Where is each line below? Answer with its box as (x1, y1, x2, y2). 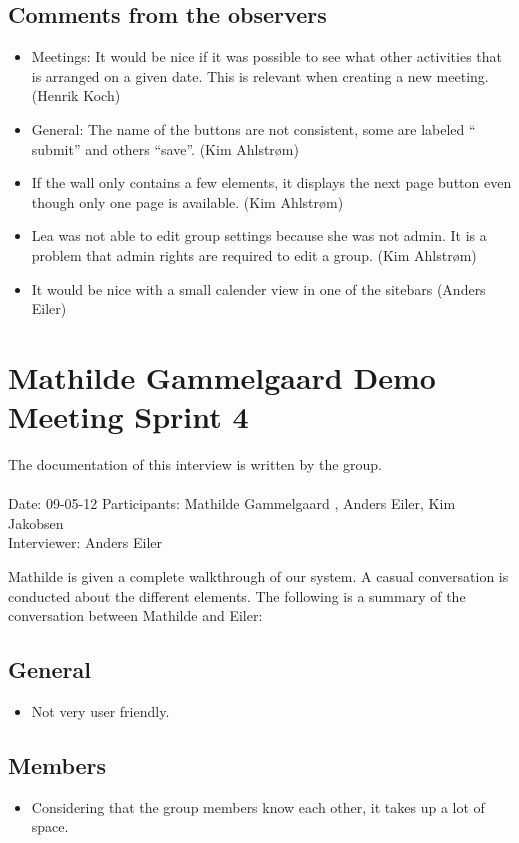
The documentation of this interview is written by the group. (8, 454, 383, 475)
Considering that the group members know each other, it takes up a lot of (31, 796, 485, 817)
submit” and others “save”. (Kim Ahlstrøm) (31, 138, 299, 159)
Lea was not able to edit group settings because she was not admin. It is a (31, 225, 487, 246)
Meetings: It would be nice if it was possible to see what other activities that (31, 46, 503, 67)
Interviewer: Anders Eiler (8, 532, 163, 553)
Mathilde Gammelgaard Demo (8, 356, 436, 397)
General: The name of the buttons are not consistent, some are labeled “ (31, 118, 476, 139)
